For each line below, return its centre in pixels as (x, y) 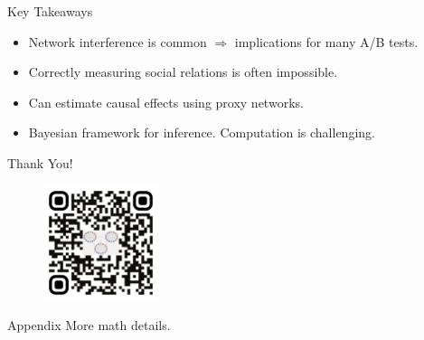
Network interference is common (118, 41)
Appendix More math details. (89, 325)
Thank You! (40, 162)
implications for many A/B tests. (326, 41)
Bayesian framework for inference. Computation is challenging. (202, 132)
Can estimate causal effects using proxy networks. (166, 102)
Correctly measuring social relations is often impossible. (183, 72)
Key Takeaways (50, 11)
